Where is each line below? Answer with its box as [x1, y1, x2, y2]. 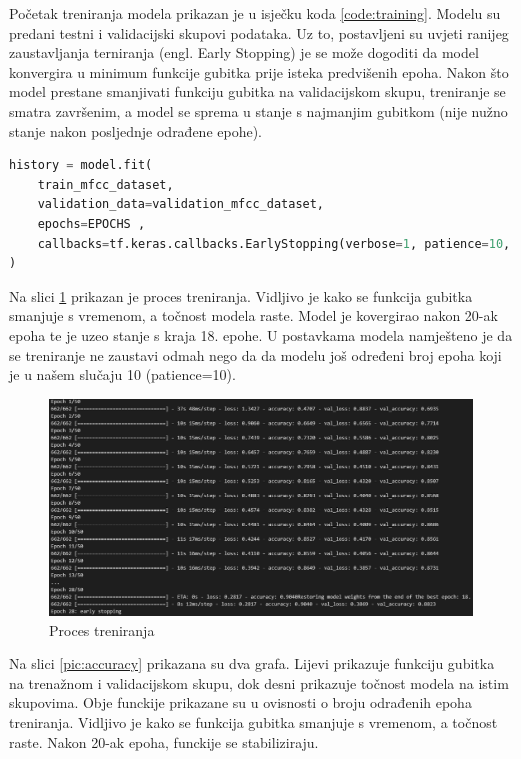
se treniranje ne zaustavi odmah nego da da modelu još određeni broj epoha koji [9, 344, 502, 365]
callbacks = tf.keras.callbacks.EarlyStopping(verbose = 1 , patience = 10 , [37, 236, 511, 251]
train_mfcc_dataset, [37, 177, 174, 192]
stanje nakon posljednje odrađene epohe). [9, 120, 263, 141]
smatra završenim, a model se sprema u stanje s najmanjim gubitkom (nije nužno [9, 100, 508, 121]
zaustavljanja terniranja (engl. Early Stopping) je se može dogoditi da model [9, 42, 479, 63]
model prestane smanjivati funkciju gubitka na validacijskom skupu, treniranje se [9, 81, 506, 102]
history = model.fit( [9, 158, 153, 173]
